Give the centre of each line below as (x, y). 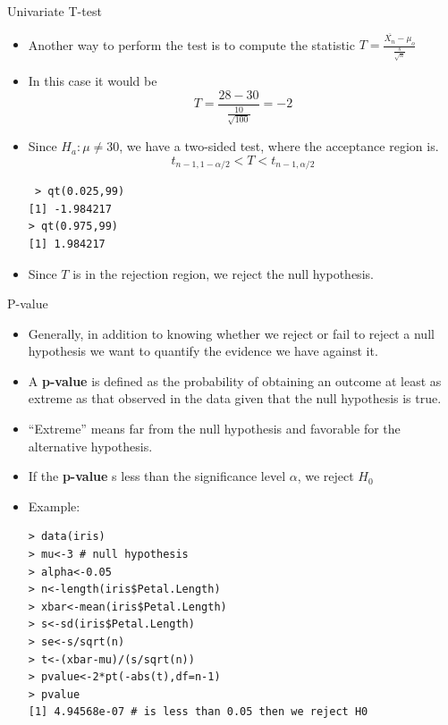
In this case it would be (93, 81)
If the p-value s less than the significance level (157, 476)
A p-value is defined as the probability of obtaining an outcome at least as (235, 380)
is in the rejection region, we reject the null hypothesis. (223, 273)
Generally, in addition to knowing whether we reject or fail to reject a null (231, 333)
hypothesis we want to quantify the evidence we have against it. (203, 351)
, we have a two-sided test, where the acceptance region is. (279, 146)
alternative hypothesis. (90, 446)
